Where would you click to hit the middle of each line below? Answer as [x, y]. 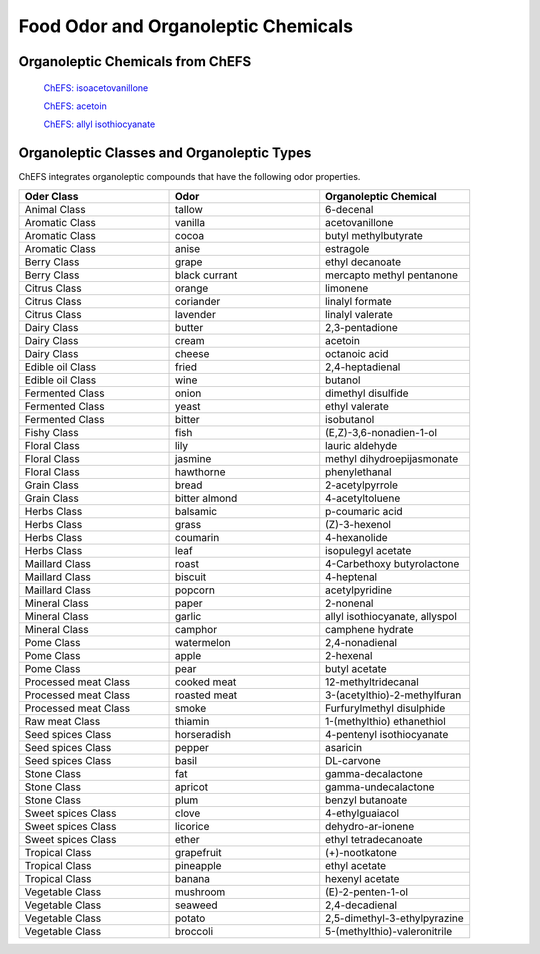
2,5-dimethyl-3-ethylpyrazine [394, 918]
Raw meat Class [62, 721]
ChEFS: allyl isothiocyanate [99, 124]
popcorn [194, 590]
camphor [196, 629]
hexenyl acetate [362, 878]
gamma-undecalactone [380, 787]
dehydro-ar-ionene [370, 826]
